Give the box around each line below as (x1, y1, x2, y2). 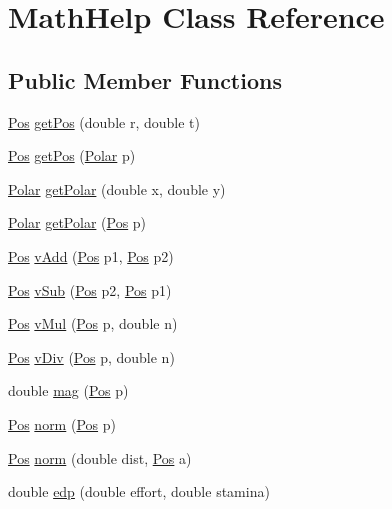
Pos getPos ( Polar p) (8, 145, 136, 166)
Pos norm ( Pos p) (8, 413, 116, 434)
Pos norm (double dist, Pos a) (8, 447, 192, 468)
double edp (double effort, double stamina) (8, 481, 270, 502)
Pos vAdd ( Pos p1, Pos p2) (8, 245, 174, 266)
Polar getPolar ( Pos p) (8, 212, 147, 233)
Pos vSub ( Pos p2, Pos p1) (8, 279, 172, 300)
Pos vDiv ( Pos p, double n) (8, 346, 175, 367)
